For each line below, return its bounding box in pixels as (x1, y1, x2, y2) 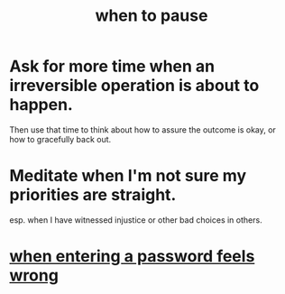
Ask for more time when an (9, 56, 216, 77)
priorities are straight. (9, 185, 177, 206)
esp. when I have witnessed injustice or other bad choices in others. (9, 214, 263, 225)
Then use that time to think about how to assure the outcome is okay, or (9, 124, 277, 135)
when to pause (95, 5, 208, 26)
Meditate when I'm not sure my (9, 166, 247, 186)
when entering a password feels (9, 246, 255, 267)
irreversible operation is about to (9, 76, 260, 96)
